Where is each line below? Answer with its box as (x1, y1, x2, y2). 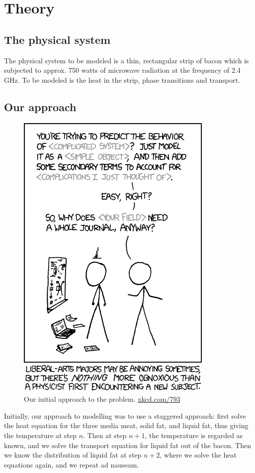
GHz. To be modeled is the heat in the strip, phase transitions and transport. (4, 74, 240, 85)
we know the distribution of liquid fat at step (4, 450, 142, 460)
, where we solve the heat (160, 450, 237, 460)
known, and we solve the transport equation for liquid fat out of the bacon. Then (4, 440, 251, 450)
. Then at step (83, 430, 127, 440)
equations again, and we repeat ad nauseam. (4, 459, 139, 470)
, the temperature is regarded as (145, 430, 243, 440)
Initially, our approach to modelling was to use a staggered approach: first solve (4, 410, 247, 421)
